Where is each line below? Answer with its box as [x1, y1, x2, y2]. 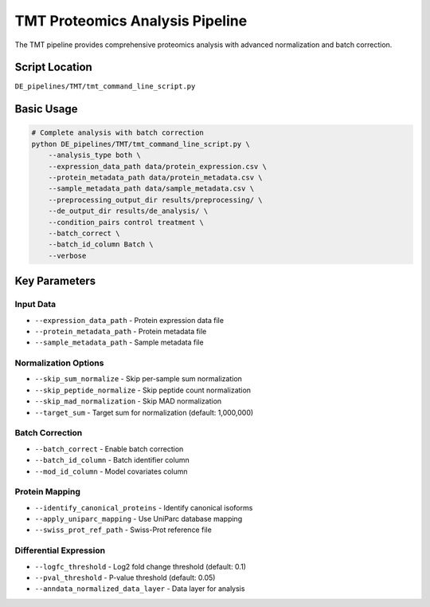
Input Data [14, 299, 57, 310]
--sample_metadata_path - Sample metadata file [34, 337, 204, 347]
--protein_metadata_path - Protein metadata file [34, 326, 207, 336]
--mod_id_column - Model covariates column [34, 467, 188, 476]
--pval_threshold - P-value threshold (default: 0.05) [34, 573, 216, 582]
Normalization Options [14, 357, 104, 369]
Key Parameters [14, 274, 96, 288]
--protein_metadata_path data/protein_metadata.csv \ [48, 173, 263, 183]
